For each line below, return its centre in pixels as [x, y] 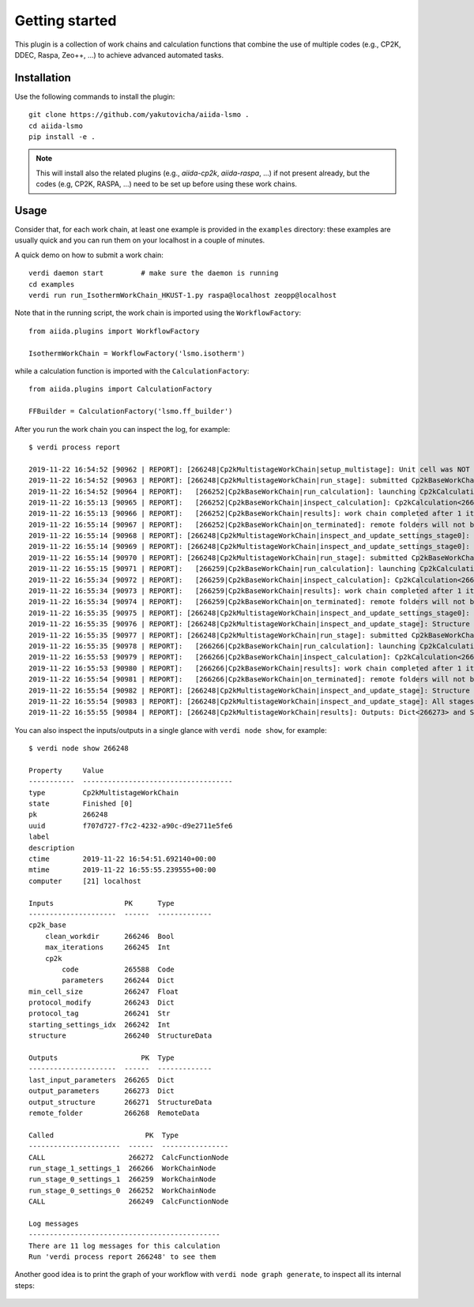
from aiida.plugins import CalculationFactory [120, 389]
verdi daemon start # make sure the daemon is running [154, 273]
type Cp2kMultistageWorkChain [104, 792]
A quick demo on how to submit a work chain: [89, 255]
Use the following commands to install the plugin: [95, 96]
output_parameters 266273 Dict [102, 1091]
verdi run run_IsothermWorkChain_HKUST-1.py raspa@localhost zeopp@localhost [183, 295]
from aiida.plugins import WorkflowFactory [114, 331]
